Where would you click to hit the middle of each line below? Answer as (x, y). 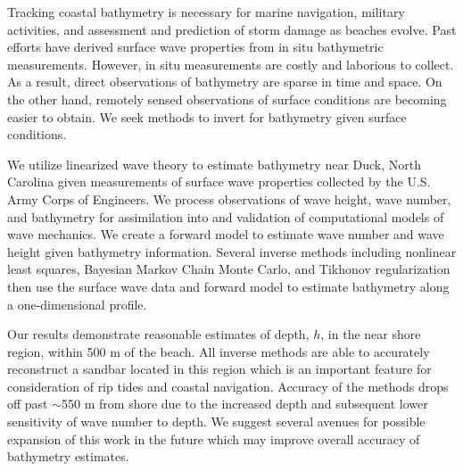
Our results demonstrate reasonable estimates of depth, (158, 334)
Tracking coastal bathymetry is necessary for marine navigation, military (206, 12)
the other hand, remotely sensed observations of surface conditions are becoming (227, 99)
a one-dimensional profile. (77, 304)
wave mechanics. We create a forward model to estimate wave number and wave (226, 234)
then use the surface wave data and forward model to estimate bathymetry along (228, 286)
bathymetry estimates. (68, 456)
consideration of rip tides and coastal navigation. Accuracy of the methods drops (228, 386)
